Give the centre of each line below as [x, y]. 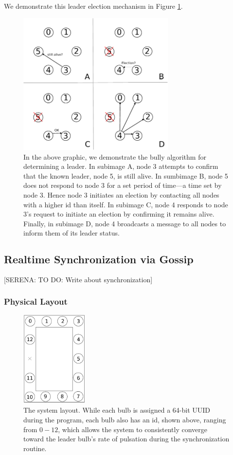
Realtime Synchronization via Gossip [99, 259]
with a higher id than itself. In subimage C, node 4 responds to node [126, 204]
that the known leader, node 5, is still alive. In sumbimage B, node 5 [126, 175]
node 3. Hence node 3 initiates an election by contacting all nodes [121, 194]
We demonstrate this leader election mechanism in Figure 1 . [93, 6]
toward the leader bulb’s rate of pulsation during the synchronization [126, 439]
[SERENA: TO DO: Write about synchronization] [78, 280]
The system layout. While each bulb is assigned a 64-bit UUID [117, 410]
